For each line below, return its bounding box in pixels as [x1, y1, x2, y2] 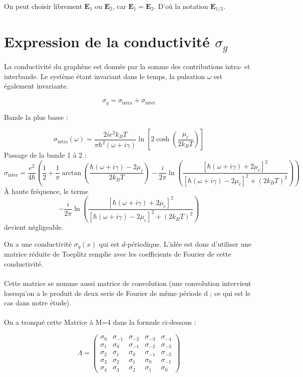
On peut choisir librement [4, 1, 82, 11]
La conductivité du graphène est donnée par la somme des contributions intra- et [4, 61, 250, 72]
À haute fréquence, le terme [4, 186, 89, 196]
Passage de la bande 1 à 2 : [4, 150, 87, 160]
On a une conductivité [4, 238, 72, 249]
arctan [61, 169, 81, 177]
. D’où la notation [154, 1, 208, 11]
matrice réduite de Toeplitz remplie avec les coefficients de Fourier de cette [4, 249, 232, 259]
